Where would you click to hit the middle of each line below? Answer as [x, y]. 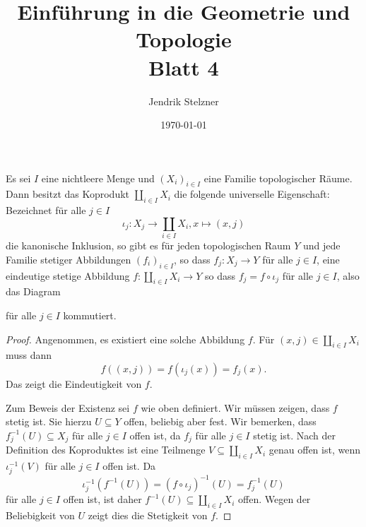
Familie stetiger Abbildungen [69, 259]
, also [348, 275]
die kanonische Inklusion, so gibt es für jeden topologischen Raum [148, 245]
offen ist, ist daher [102, 499]
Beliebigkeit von [40, 515]
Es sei [18, 178]
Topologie [184, 39]
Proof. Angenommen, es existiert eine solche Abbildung [125, 339]
